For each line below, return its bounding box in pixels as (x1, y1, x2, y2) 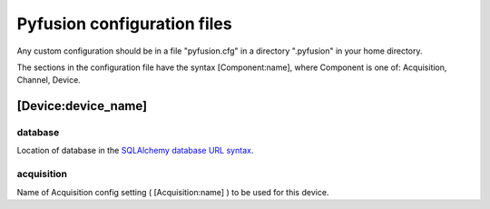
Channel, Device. (16, 75, 81, 85)
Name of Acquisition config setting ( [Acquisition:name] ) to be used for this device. (16, 186, 329, 197)
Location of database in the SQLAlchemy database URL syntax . (16, 145, 254, 156)
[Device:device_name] (16, 98, 148, 114)
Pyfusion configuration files (16, 14, 232, 34)
